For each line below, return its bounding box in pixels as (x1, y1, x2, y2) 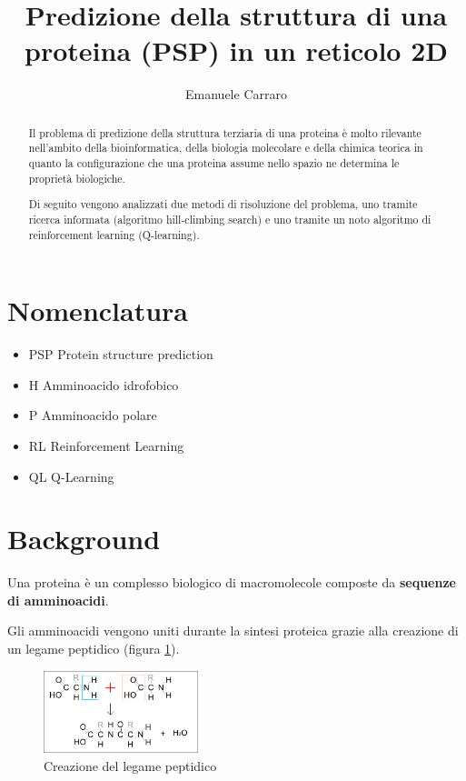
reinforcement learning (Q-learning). (28, 226, 200, 242)
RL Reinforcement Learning (28, 436, 184, 455)
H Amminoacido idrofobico (28, 375, 179, 394)
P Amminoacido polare (28, 406, 157, 425)
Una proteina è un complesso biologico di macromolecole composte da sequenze (7, 573, 456, 592)
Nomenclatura (7, 292, 188, 329)
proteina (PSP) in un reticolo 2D (25, 32, 448, 69)
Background (7, 520, 161, 557)
